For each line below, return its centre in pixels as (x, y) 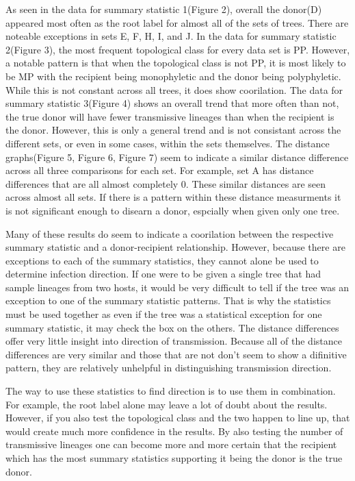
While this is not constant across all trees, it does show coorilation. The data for (174, 89)
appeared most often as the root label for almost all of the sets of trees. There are (177, 22)
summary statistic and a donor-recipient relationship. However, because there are (175, 247)
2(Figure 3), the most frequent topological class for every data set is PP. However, (178, 49)
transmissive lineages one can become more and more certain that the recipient (171, 444)
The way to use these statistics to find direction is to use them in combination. (171, 391)
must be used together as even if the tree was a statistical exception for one (164, 314)
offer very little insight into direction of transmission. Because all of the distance (174, 341)
